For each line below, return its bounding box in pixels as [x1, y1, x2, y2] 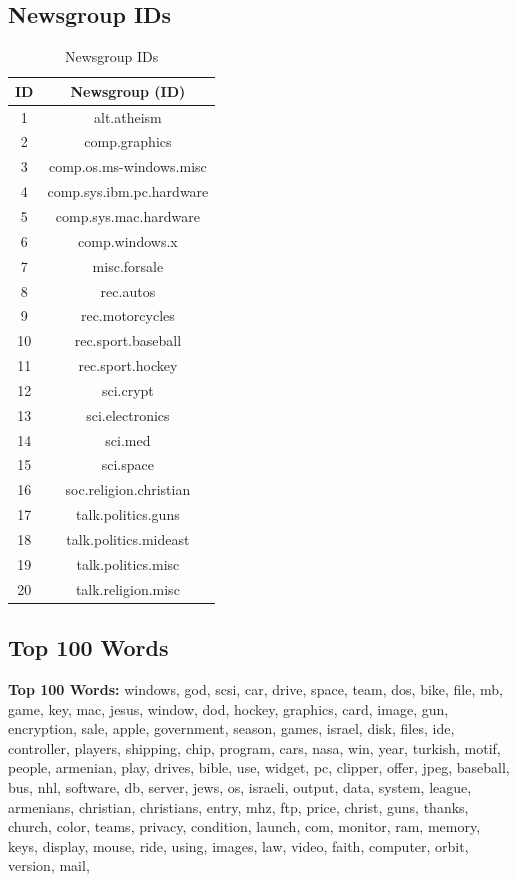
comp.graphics [84, 131, 172, 152]
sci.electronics [86, 404, 170, 425]
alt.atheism [94, 106, 162, 127]
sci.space [101, 454, 154, 475]
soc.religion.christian [65, 479, 191, 500]
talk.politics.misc [76, 553, 180, 574]
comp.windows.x [78, 230, 178, 251]
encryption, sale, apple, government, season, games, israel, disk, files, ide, [8, 718, 455, 739]
